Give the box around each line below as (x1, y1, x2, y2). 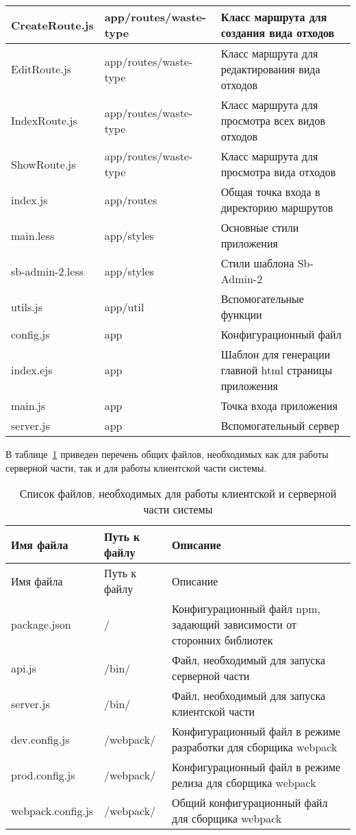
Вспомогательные (220, 291, 304, 306)
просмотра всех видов (220, 112, 326, 128)
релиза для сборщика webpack (172, 775, 316, 791)
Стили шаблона (220, 255, 294, 271)
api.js (11, 659, 36, 676)
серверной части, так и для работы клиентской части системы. (5, 460, 267, 474)
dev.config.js (11, 731, 70, 747)
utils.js (11, 298, 42, 315)
